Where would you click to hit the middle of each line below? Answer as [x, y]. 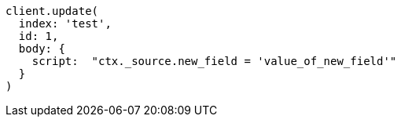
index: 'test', [65, 24]
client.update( [52, 11]
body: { [42, 49]
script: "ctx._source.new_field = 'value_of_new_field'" [214, 61]
